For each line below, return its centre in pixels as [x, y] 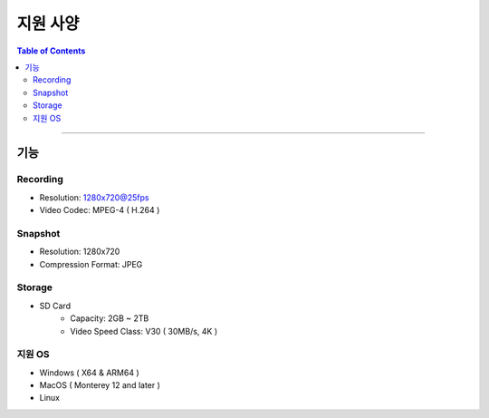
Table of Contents [51, 51]
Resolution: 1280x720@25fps [94, 197]
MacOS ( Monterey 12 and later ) [100, 385]
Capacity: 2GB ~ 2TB [110, 318]
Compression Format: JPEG [91, 264]
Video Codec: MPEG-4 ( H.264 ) [100, 210]
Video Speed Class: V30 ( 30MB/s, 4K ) [144, 331]
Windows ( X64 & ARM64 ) [89, 373]
